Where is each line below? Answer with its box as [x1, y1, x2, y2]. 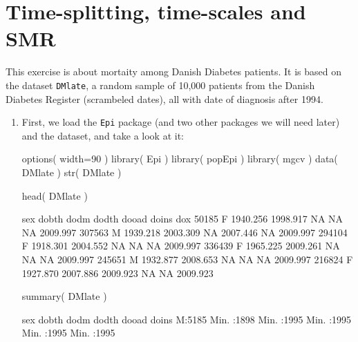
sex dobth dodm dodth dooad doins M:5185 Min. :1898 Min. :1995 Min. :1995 [21, 312, 352, 326]
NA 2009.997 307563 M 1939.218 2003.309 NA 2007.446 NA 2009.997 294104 [21, 225, 348, 239]
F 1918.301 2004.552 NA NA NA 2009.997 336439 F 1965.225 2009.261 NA [21, 238, 340, 253]
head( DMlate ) [21, 188, 88, 202]
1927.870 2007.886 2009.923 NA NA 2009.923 [21, 265, 214, 280]
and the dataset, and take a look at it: [21, 128, 184, 142]
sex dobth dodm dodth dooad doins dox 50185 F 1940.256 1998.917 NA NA [21, 211, 343, 226]
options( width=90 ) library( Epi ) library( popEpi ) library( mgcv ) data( [21, 151, 338, 166]
